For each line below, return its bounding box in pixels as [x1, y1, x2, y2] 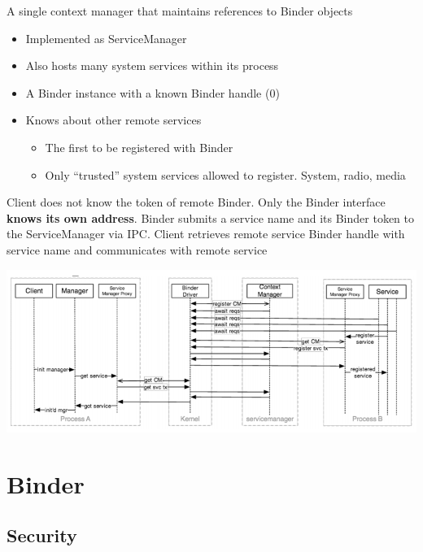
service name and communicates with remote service [7, 241, 268, 258]
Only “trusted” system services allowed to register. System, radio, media [45, 166, 406, 183]
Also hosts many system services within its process [25, 57, 279, 74]
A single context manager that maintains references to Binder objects [7, 2, 353, 19]
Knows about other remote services [25, 111, 202, 128]
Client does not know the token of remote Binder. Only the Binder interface [7, 193, 386, 211]
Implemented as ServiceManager [25, 29, 187, 46]
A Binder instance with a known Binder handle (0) [25, 84, 280, 101]
